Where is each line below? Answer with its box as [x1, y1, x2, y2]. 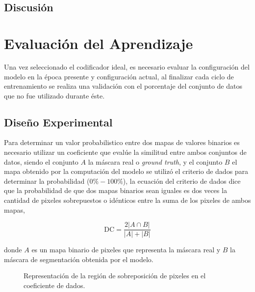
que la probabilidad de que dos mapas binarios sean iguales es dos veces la [4, 185, 227, 195]
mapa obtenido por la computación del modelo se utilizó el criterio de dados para [4, 166, 249, 176]
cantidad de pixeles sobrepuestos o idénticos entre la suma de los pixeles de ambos [4, 195, 251, 205]
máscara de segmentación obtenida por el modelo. [4, 254, 153, 264]
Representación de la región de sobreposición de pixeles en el [24, 270, 206, 281]
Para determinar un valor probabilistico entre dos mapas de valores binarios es [4, 137, 240, 147]
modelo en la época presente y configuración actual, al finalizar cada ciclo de [4, 71, 234, 81]
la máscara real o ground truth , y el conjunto [88, 156, 223, 167]
